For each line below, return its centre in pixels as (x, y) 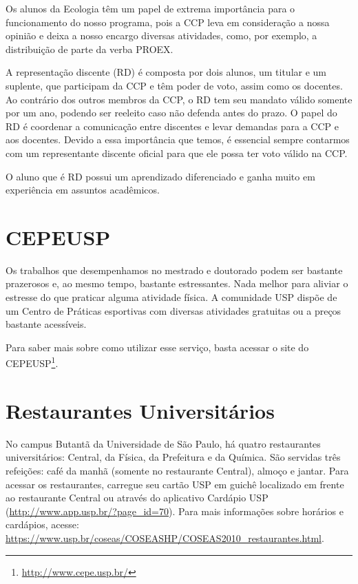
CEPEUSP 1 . (32, 362)
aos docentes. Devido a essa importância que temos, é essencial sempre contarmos (178, 139)
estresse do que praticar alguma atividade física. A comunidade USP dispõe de (171, 297)
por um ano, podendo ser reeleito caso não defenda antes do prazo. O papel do (171, 113)
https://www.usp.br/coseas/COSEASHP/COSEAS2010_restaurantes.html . (165, 538)
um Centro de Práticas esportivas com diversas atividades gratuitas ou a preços (173, 310)
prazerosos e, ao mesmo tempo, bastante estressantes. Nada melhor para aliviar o (177, 283)
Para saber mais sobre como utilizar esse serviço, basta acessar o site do (157, 347)
